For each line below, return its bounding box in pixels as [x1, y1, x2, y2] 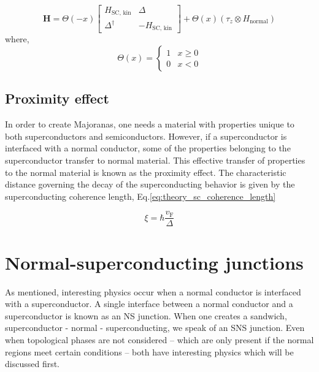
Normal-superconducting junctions [5, 249, 304, 275]
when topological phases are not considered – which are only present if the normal [5, 333, 314, 346]
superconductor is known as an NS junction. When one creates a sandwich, [5, 309, 287, 322]
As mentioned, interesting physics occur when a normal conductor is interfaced [5, 285, 301, 298]
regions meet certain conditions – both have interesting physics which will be [5, 345, 294, 358]
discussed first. [5, 357, 60, 370]
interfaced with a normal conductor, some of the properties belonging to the [5, 142, 291, 154]
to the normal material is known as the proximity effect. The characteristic [5, 165, 286, 178]
